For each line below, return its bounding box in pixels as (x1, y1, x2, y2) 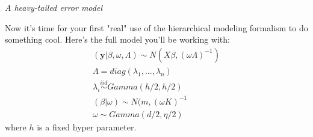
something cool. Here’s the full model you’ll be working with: (5, 33, 230, 46)
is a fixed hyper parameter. (37, 120, 137, 133)
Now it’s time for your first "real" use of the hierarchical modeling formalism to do (5, 21, 308, 34)
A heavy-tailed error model (5, 1, 102, 13)
